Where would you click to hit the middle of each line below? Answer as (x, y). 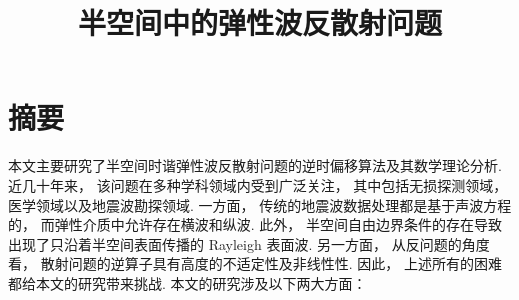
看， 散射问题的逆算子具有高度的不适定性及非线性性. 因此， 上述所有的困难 (255, 263)
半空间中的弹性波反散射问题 (259, 22)
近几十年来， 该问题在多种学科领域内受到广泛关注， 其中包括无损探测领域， (258, 184)
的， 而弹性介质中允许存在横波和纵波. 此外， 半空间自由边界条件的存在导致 (255, 224)
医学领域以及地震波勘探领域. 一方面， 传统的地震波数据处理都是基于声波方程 (260, 204)
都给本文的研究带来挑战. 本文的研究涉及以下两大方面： (187, 282)
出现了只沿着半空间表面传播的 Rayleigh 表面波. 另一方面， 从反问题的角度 (249, 243)
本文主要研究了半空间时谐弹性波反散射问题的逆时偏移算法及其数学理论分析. (255, 165)
